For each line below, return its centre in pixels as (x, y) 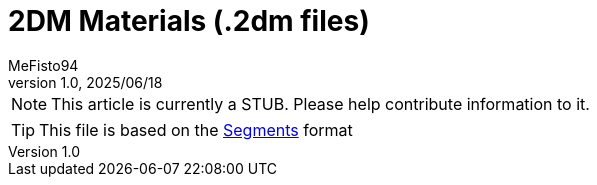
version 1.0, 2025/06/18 (85, 82)
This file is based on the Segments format (196, 129)
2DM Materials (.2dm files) (189, 21)
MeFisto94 (43, 65)
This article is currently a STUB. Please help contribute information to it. (320, 103)
